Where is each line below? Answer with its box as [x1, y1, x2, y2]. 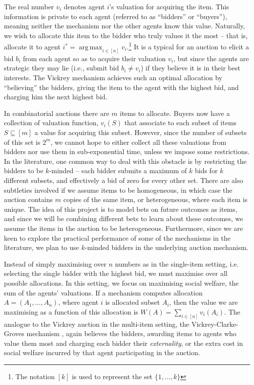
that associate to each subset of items [124, 117, 237, 128]
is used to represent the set [72, 371, 153, 381]
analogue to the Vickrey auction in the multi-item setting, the [4, 318, 190, 329]
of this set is [4, 136, 41, 147]
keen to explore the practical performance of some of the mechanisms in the [4, 232, 231, 243]
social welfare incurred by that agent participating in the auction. [4, 347, 200, 358]
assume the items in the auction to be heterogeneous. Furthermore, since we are [4, 223, 243, 233]
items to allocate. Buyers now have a [120, 108, 230, 118]
